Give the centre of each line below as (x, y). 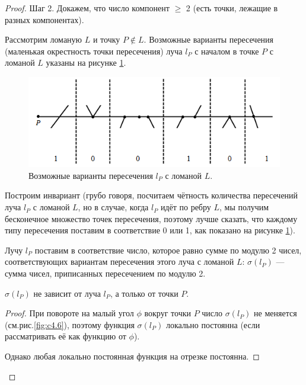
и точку (106, 39)
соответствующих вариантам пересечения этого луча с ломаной (119, 262)
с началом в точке (227, 51)
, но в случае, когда (113, 207)
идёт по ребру (186, 207)
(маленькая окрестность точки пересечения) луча (94, 51)
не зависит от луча (67, 293)
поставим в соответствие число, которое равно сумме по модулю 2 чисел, (168, 250)
